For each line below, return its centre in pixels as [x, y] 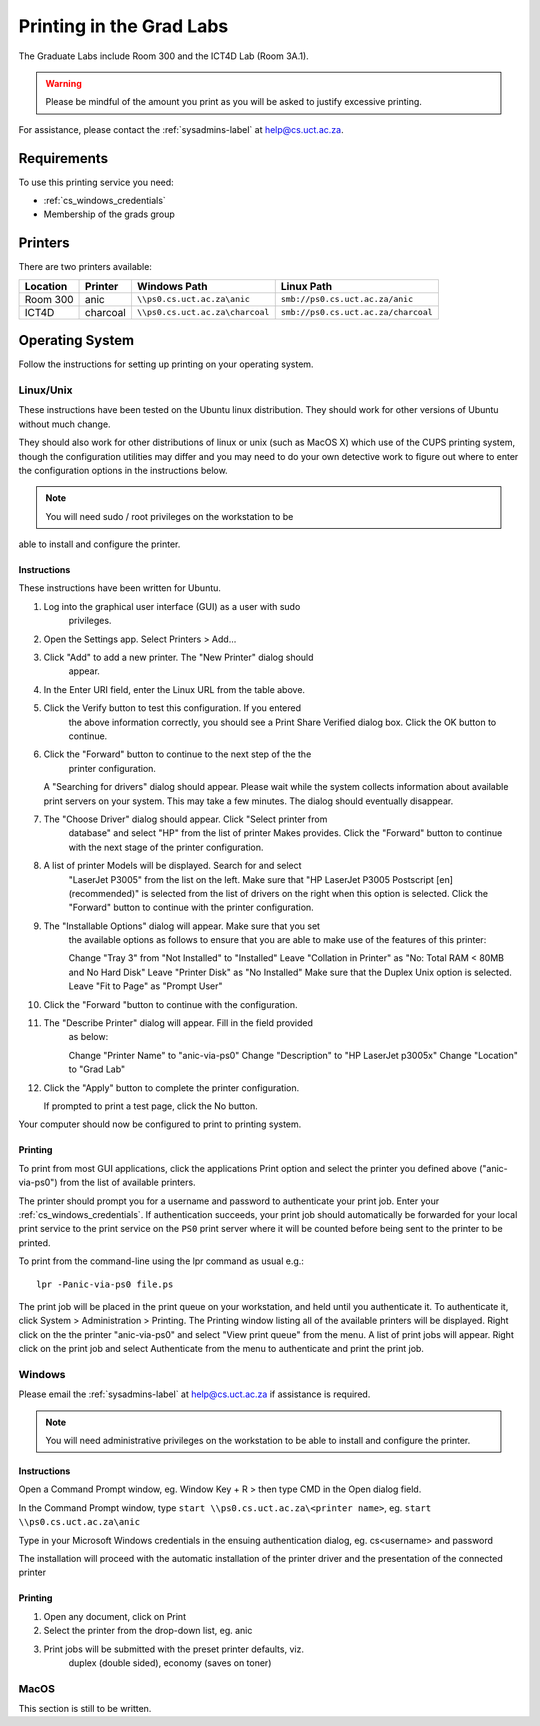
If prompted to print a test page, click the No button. [151, 1106]
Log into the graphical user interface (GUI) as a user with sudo [172, 606]
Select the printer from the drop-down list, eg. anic [148, 1631]
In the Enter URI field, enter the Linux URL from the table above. [174, 689]
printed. [34, 1242]
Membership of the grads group [109, 214]
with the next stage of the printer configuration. [166, 847]
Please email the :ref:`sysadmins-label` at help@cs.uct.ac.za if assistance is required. [194, 1394]
